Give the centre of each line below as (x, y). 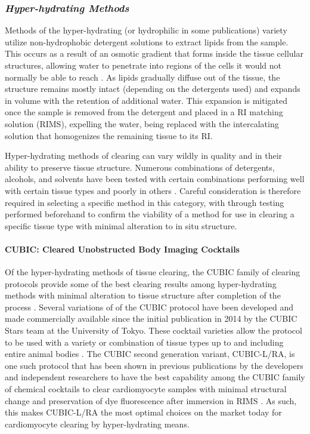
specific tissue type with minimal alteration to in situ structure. (121, 225)
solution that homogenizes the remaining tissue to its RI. (109, 135)
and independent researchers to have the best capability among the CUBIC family (155, 377)
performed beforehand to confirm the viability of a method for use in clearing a (150, 214)
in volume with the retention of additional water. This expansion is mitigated (146, 100)
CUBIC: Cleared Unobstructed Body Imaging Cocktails (122, 249)
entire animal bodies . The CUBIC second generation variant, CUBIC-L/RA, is (150, 354)
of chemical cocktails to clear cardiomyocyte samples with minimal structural (146, 389)
